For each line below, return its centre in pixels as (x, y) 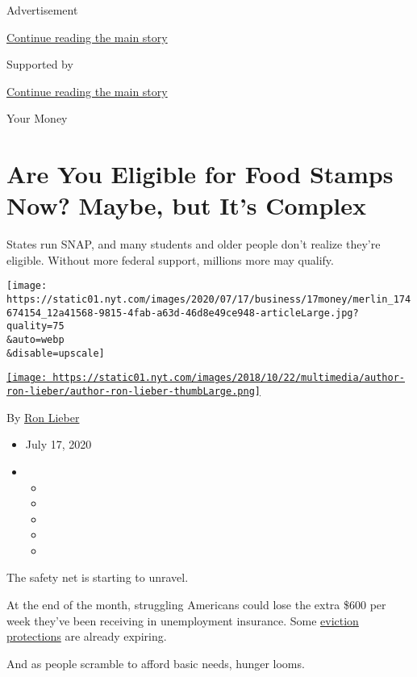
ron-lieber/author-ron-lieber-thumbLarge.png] (133, 392)
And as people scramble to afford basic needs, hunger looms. (156, 663)
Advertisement (42, 10)
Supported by (40, 64)
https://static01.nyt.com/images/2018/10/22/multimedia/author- (229, 378)
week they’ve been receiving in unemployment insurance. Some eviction (183, 620)
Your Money (37, 118)
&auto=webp (35, 340)
